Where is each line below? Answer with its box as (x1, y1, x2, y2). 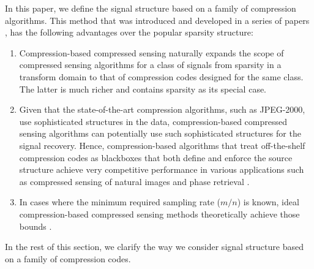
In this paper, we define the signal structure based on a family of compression (5, 2, 296, 14)
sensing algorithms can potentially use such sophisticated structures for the (19, 127, 301, 140)
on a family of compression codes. (5, 252, 131, 265)
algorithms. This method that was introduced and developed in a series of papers (5, 13, 310, 26)
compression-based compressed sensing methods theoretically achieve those (19, 207, 300, 220)
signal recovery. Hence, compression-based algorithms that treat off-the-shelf (19, 138, 305, 151)
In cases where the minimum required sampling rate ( (19, 195, 220, 208)
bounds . (19, 219, 52, 232)
